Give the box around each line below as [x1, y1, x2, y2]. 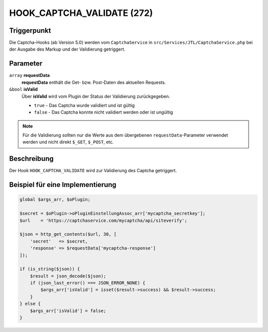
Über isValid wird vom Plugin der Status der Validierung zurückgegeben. [21, 93, 170, 99]
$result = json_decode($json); [30, 273, 106, 279]
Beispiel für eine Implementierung [9, 181, 117, 189]
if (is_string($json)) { [19, 266, 80, 272]
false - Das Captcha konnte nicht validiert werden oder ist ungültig [34, 109, 173, 115]
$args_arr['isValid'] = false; [30, 308, 106, 314]
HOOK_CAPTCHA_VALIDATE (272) [9, 7, 153, 18]
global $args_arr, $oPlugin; [19, 197, 91, 202]
